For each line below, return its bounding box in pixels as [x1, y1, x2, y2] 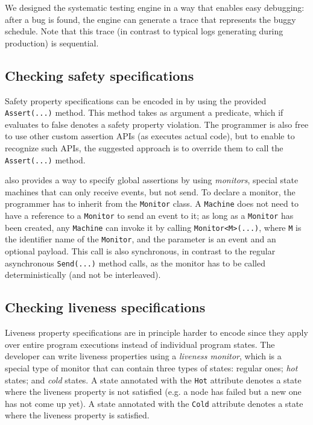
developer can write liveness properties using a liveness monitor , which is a [5, 350, 282, 362]
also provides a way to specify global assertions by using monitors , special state [5, 174, 299, 186]
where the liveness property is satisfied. [5, 409, 150, 421]
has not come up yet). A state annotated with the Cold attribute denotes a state [5, 397, 303, 409]
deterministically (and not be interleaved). [5, 268, 161, 281]
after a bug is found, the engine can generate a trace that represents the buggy [5, 13, 296, 25]
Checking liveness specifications [5, 298, 206, 316]
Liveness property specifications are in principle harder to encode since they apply [5, 326, 308, 339]
